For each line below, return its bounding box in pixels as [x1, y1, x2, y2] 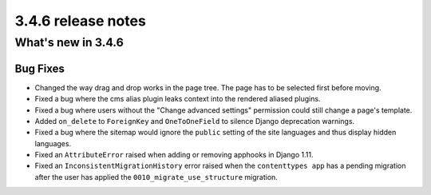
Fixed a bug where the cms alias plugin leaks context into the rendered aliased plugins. [34, 94, 321, 104]
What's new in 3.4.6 [14, 35, 124, 50]
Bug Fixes [14, 62, 65, 75]
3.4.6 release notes [14, 12, 147, 30]
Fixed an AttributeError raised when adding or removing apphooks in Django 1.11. [34, 150, 314, 160]
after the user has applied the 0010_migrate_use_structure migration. [34, 172, 279, 181]
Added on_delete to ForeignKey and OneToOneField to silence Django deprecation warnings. [34, 116, 355, 125]
